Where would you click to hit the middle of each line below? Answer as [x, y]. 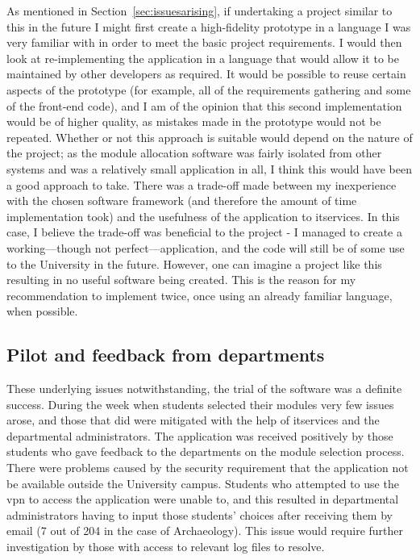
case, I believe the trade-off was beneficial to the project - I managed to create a [204, 232]
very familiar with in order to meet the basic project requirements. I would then [204, 42]
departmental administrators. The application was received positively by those [200, 435]
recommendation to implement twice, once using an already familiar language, [200, 295]
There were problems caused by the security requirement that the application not [208, 468]
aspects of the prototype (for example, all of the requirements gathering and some [209, 89]
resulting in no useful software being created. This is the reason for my [181, 280]
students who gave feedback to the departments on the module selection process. [206, 451]
